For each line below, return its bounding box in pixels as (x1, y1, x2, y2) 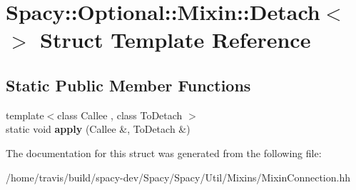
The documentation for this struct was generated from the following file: (6, 145, 322, 160)
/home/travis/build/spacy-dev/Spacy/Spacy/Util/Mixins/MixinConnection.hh (6, 169, 350, 184)
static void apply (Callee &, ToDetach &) (6, 121, 190, 136)
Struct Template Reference (40, 25, 311, 54)
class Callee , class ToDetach (57, 107, 183, 122)
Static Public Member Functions (6, 74, 251, 96)
